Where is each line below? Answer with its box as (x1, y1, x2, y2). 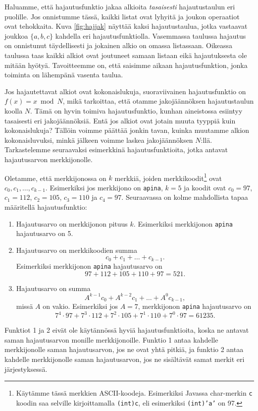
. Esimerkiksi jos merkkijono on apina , (45, 182, 163, 192)
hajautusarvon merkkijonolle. (4, 154, 93, 164)
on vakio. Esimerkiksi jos (43, 301, 118, 311)
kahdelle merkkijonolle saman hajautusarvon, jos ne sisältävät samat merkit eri (4, 354, 245, 364)
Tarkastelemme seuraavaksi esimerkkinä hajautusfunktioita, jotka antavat (4, 144, 228, 155)
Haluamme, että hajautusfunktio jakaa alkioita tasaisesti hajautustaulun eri (4, 1, 235, 11)
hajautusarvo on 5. (16, 228, 73, 238)
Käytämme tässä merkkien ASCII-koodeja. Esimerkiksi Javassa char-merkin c (16, 388, 253, 398)
